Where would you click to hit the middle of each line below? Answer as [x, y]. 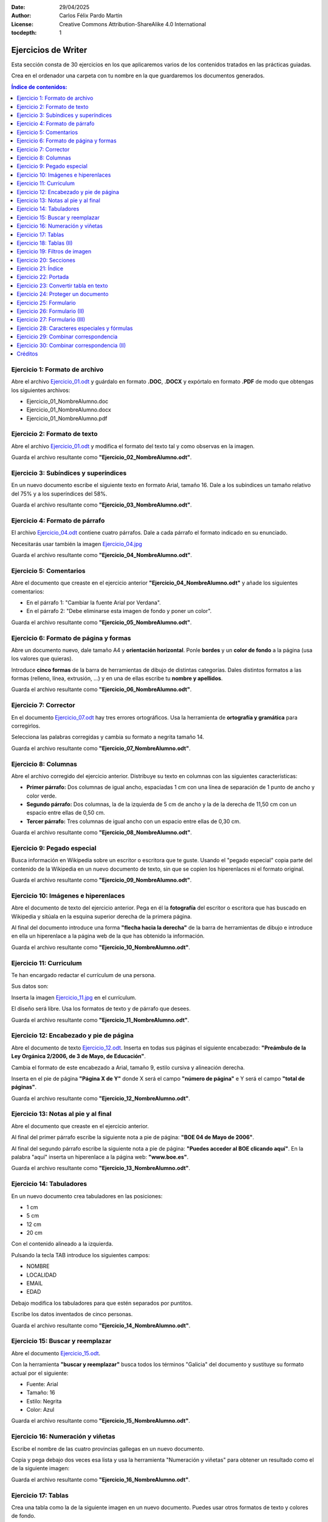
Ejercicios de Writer [49, 50]
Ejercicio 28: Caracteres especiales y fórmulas [75, 328]
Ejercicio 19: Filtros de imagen [54, 251]
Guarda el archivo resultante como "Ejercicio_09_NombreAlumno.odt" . [101, 880]
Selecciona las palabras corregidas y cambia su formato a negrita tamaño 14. [108, 737]
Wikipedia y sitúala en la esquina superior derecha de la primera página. [101, 916]
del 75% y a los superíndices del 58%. [59, 494]
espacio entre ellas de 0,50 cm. [66, 813]
